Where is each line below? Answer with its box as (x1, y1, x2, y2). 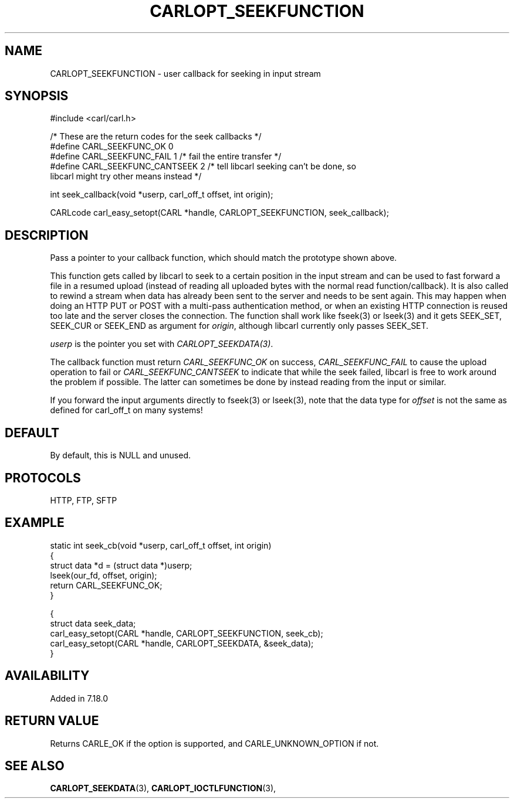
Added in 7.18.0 (50, 693, 109, 703)
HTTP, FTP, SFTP (50, 495, 117, 505)
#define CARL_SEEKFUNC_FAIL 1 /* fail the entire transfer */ (50, 151, 282, 162)
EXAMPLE (5, 515, 65, 530)
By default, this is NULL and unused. (50, 450, 191, 461)
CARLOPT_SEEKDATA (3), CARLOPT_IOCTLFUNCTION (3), (50, 783, 276, 794)
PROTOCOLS (5, 470, 81, 485)
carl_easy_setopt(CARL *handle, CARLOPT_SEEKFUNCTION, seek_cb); (50, 628, 323, 638)
